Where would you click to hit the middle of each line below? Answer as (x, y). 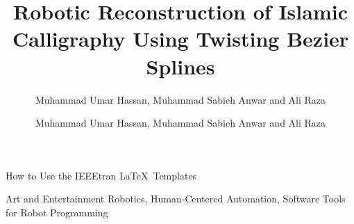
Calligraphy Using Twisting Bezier (180, 39)
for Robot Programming (57, 212)
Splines (180, 66)
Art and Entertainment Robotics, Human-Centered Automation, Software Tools (176, 199)
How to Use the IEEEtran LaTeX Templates (101, 175)
